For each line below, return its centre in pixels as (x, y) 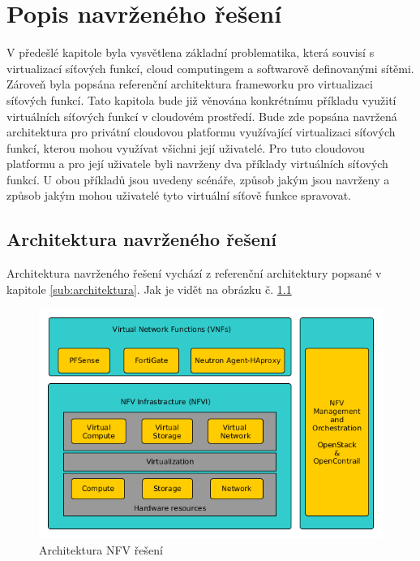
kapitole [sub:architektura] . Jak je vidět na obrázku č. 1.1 (149, 289)
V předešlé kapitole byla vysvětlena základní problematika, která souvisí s (191, 52)
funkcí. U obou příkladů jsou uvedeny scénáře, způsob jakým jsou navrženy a (198, 179)
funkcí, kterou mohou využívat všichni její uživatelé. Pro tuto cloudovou (186, 147)
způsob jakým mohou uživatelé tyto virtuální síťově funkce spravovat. (179, 195)
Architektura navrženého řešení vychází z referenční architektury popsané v (194, 273)
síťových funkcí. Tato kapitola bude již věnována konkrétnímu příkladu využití (201, 99)
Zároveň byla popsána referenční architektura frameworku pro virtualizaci (190, 84)
